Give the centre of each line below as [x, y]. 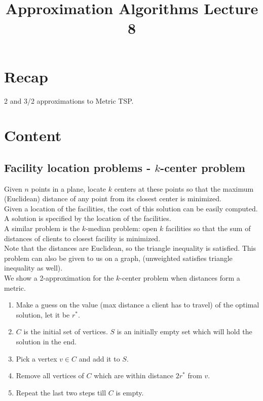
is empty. [130, 392]
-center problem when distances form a [180, 278]
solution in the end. [46, 341]
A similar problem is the [42, 228]
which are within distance [134, 375]
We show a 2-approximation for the [59, 278]
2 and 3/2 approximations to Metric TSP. [69, 100]
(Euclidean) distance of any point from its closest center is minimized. [113, 198]
